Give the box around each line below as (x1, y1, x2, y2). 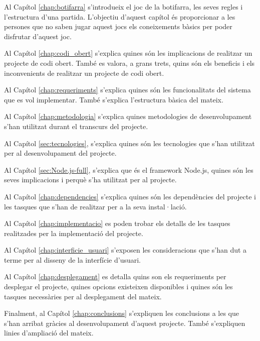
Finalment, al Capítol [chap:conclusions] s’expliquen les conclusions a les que (4, 308, 239, 318)
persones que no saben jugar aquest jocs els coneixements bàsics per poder (4, 21, 232, 32)
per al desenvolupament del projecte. (4, 148, 117, 158)
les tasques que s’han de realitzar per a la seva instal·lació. (4, 201, 187, 211)
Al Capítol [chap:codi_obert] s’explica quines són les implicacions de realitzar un (4, 48, 252, 58)
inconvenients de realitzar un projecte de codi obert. (4, 67, 164, 78)
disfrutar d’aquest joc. (4, 31, 72, 41)
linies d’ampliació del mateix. (4, 327, 94, 338)
